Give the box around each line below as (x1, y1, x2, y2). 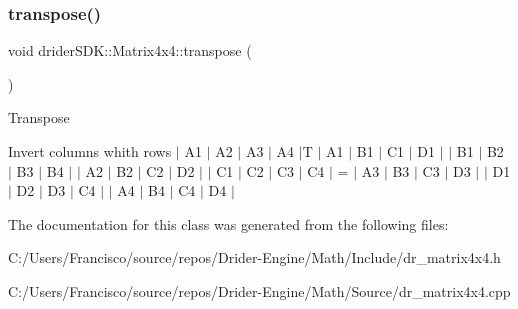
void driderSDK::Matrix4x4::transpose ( (8, 40, 252, 61)
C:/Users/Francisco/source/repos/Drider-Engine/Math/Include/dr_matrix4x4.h (8, 247, 501, 268)
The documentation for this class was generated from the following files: (8, 213, 449, 234)
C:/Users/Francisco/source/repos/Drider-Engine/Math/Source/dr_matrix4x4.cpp (8, 280, 511, 301)
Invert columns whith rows (8, 141, 172, 161)
